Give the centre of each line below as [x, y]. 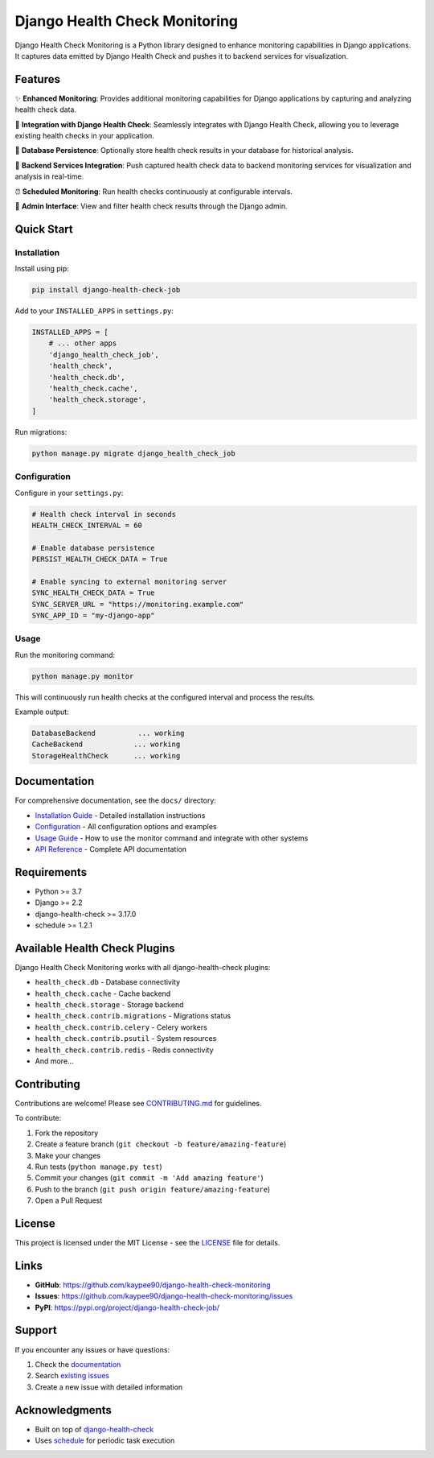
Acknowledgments [63, 1410]
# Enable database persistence [94, 548]
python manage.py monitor [83, 676]
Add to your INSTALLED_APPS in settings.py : [94, 311]
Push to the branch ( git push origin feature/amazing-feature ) [153, 1189]
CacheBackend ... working [106, 744]
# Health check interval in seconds [104, 514]
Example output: [42, 712]
